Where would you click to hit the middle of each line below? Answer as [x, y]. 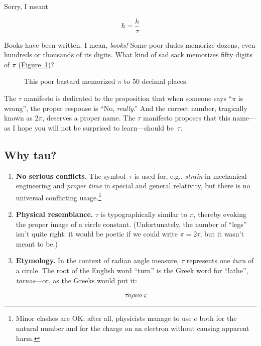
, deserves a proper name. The [89, 118]
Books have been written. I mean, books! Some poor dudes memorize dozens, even [130, 44]
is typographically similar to [144, 214]
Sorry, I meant [26, 6]
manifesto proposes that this [186, 118]
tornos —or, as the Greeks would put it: [76, 280]
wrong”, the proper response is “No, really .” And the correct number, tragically [126, 108]
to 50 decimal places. [156, 81]
